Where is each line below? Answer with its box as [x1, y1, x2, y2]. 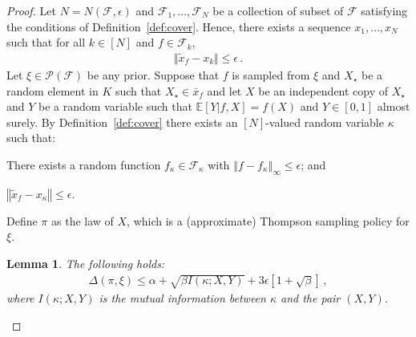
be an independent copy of [258, 82, 389, 99]
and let [207, 82, 242, 99]
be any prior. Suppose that [87, 67, 220, 83]
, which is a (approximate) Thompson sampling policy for [127, 212, 410, 229]
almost [377, 98, 410, 115]
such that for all [6, 34, 86, 51]
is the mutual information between [99, 290, 266, 307]
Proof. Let [6, 2, 56, 18]
